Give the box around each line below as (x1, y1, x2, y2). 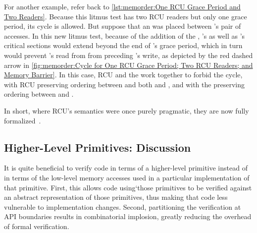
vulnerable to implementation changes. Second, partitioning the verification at (4, 201, 241, 212)
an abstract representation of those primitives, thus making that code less (4, 192, 228, 202)
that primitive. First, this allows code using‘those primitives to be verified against (4, 182, 252, 192)
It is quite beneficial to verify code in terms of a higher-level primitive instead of (4, 163, 248, 173)
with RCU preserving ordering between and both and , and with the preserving (4, 79, 245, 89)
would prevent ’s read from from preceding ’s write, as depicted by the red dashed (4, 50, 253, 60)
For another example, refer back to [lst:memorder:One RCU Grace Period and (4, 1, 241, 11)
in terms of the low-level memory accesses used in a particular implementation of (4, 172, 250, 182)
